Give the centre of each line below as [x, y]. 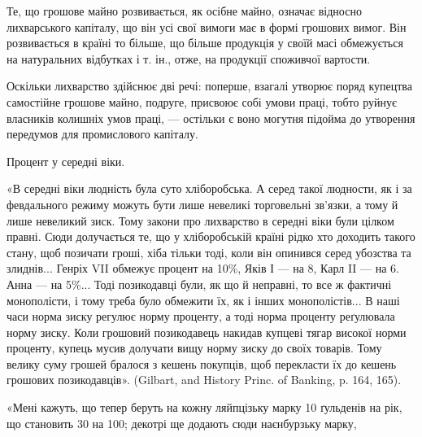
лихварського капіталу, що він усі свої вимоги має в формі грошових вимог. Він [207, 26]
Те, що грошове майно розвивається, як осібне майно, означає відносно [184, 11]
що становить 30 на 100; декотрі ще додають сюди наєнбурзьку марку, [182, 423]
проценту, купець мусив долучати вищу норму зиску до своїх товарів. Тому [194, 348]
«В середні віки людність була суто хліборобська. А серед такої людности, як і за [209, 188]
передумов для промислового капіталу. [102, 134]
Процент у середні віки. [66, 161]
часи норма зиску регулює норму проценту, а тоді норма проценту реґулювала [201, 316]
